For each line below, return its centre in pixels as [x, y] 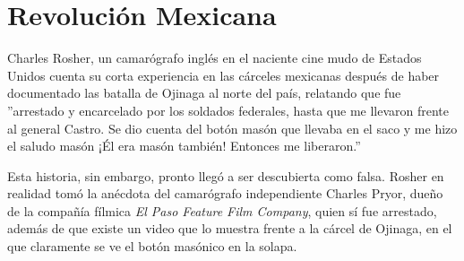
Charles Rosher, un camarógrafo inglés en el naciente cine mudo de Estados [215, 58]
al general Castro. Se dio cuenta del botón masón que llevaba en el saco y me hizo [232, 128]
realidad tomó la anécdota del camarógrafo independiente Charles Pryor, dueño [225, 193]
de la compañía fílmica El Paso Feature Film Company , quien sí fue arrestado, [222, 210]
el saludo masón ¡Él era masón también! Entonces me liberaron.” [184, 146]
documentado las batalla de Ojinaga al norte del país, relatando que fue [204, 93]
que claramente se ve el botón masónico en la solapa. [152, 246]
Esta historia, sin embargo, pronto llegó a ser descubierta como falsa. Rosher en [226, 175]
